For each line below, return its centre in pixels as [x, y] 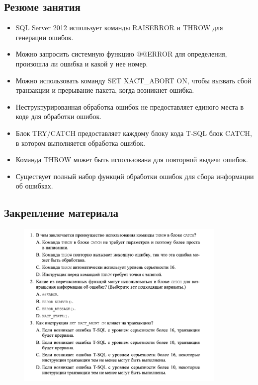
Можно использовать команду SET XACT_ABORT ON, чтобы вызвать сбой [133, 80]
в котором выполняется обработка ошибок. [81, 143]
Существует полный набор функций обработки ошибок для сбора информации [135, 176]
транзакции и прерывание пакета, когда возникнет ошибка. [105, 90]
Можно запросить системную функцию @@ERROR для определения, [121, 54]
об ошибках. [34, 186]
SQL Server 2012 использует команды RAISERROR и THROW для [119, 28]
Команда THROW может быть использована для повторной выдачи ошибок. [132, 160]
